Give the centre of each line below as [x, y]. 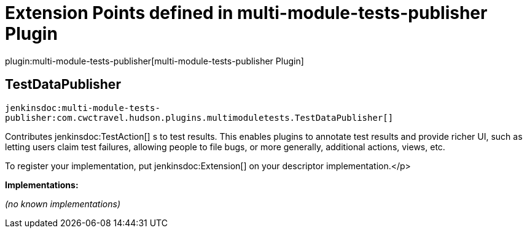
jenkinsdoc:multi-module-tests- [83, 108]
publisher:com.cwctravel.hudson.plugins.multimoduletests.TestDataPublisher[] [199, 117]
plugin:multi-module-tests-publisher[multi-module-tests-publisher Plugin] [154, 61]
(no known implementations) [63, 204]
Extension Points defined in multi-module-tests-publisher [246, 13]
